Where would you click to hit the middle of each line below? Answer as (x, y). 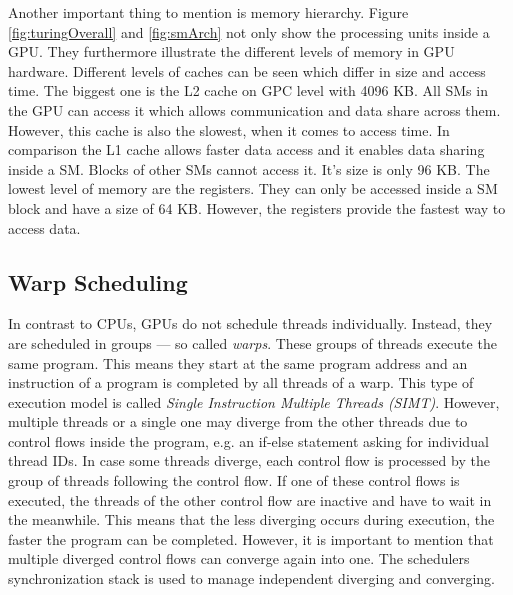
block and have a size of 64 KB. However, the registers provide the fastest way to (257, 207)
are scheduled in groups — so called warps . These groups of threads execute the (252, 342)
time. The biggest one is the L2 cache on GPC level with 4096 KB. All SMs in (248, 90)
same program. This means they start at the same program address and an (238, 362)
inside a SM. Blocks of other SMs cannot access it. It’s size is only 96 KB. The (249, 168)
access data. (44, 227)
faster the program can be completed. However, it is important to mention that (251, 538)
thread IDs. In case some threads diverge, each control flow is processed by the (249, 460)
